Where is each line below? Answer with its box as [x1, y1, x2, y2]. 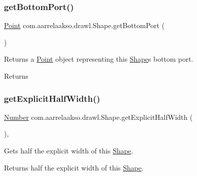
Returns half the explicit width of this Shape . [4, 162, 144, 172]
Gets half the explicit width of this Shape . [4, 145, 133, 155]
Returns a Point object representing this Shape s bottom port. [4, 54, 193, 64]
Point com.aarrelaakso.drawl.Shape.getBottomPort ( [4, 20, 165, 31]
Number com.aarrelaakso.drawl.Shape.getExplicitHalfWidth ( [4, 111, 193, 122]
